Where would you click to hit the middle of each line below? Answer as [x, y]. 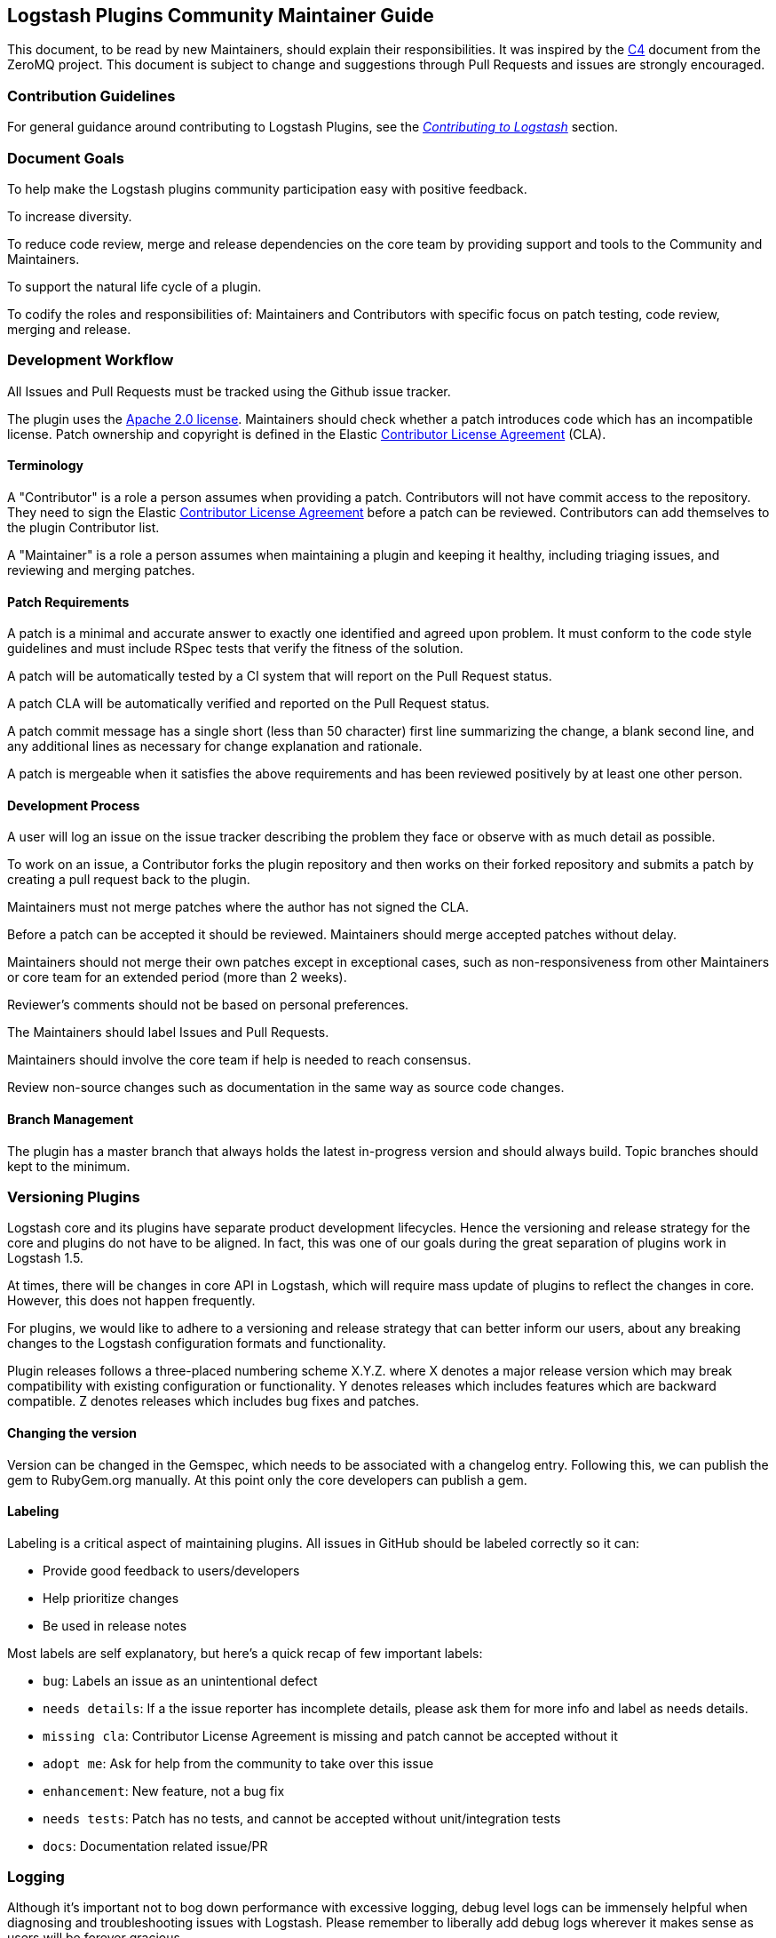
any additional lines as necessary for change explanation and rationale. [215, 746]
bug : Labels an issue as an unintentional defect [180, 1680]
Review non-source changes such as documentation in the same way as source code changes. [286, 1088]
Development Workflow [91, 360]
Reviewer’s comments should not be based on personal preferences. [208, 1005]
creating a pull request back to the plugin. [129, 880]
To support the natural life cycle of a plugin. [135, 286]
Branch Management [71, 1119]
